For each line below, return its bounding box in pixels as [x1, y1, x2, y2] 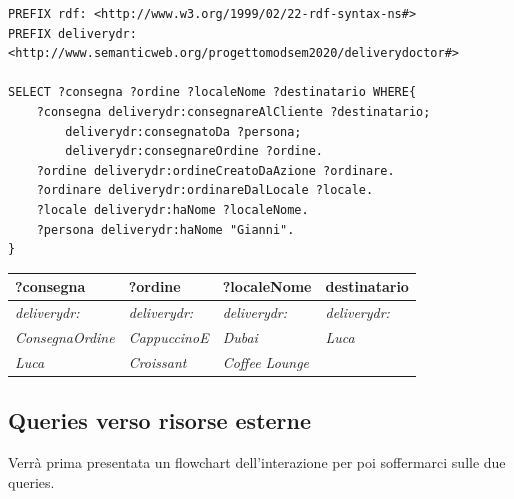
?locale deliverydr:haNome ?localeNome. [36, 202, 309, 217]
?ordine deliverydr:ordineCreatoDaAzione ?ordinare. [36, 163, 395, 178]
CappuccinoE [128, 326, 209, 347]
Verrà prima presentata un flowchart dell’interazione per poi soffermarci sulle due [8, 452, 506, 473]
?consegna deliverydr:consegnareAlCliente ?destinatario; [36, 104, 431, 119]
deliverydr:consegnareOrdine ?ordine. [65, 144, 323, 159]
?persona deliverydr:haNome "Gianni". [36, 222, 295, 237]
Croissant [128, 351, 187, 372]
